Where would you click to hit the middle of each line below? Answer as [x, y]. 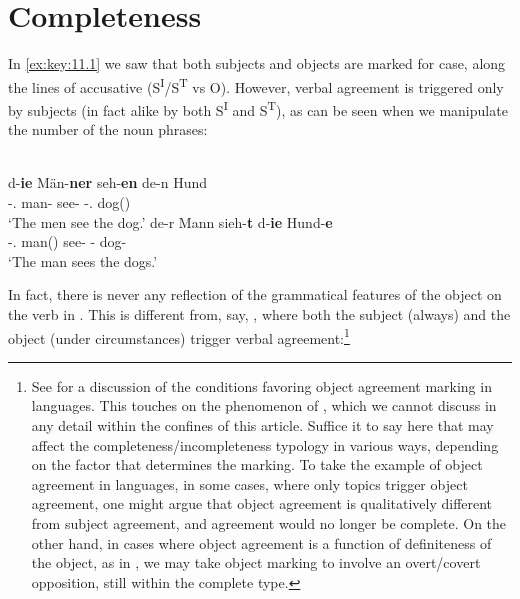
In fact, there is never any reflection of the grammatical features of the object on [255, 294]
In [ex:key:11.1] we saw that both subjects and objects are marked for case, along [257, 63]
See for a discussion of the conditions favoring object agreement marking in [261, 385]
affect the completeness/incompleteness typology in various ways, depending [265, 444]
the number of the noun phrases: [108, 129]
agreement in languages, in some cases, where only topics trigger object [249, 483]
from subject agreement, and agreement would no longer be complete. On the [269, 522]
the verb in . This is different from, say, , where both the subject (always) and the [259, 313]
